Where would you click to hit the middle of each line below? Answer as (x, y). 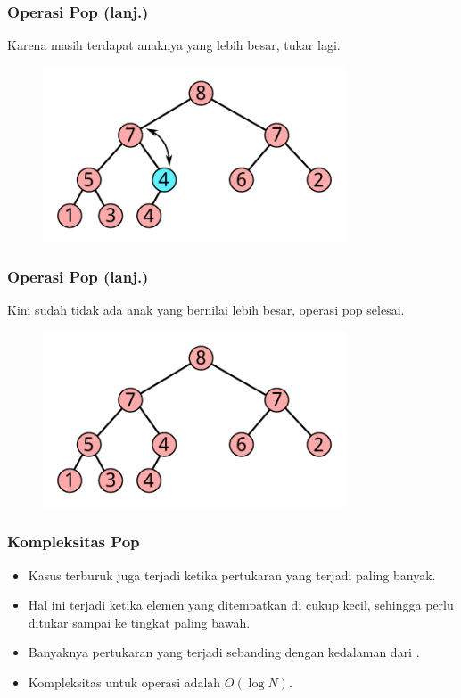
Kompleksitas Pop (74, 542)
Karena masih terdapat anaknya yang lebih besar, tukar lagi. (174, 45)
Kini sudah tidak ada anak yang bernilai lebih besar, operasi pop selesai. (206, 310)
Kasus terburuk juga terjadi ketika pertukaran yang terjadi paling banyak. (232, 575)
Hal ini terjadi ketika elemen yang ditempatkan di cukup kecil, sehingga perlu (241, 605)
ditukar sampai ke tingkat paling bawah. (139, 622)
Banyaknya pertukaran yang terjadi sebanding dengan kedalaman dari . (224, 652)
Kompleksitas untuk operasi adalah (124, 682)
